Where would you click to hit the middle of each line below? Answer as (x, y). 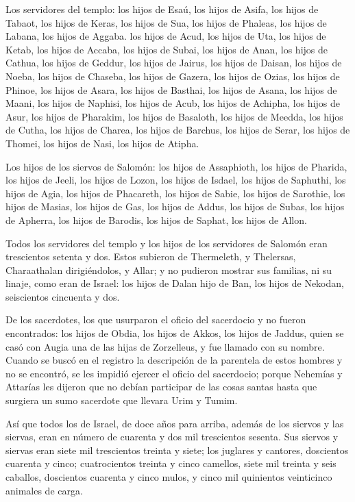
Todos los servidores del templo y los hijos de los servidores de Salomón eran (167, 243)
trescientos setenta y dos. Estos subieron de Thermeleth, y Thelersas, (151, 256)
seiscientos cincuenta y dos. (63, 296)
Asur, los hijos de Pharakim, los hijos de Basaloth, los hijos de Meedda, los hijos (174, 116)
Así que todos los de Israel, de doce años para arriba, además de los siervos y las (175, 423)
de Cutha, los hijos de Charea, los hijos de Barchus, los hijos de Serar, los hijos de (178, 130)
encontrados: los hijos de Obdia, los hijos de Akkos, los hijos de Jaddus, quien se (175, 333)
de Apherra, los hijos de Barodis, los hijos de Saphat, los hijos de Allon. (156, 219)
